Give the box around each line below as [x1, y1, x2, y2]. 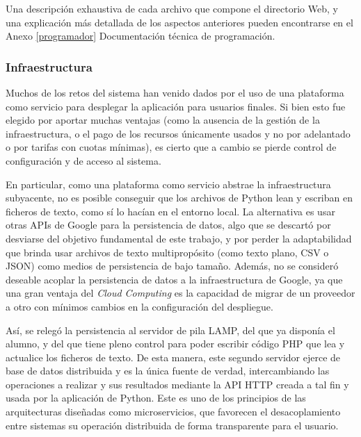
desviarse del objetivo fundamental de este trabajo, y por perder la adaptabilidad [6, 231, 352, 245]
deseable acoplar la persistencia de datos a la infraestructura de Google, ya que [6, 272, 343, 286]
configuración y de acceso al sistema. [6, 153, 161, 167]
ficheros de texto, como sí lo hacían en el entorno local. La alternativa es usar [6, 204, 335, 218]
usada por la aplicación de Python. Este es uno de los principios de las [6, 390, 306, 405]
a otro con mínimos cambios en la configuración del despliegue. [6, 299, 273, 313]
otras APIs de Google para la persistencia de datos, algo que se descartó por [6, 217, 331, 232]
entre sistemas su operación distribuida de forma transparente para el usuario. [6, 418, 339, 432]
